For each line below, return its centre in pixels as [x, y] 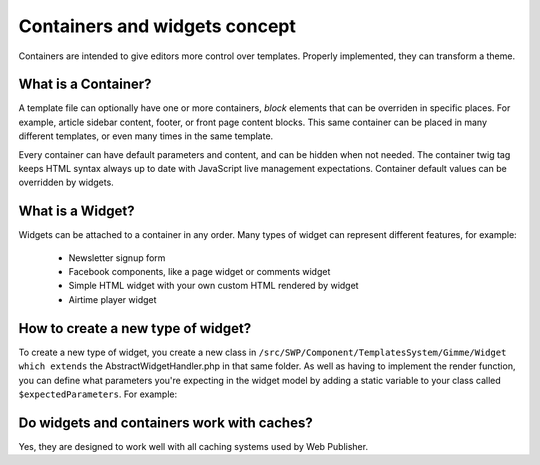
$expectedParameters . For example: [98, 394]
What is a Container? [85, 84]
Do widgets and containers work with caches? [166, 422]
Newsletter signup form [117, 257]
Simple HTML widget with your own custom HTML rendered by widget [213, 286]
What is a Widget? [76, 211]
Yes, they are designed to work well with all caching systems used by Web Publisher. [193, 446]
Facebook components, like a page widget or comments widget [199, 272]
